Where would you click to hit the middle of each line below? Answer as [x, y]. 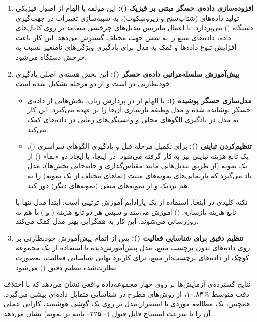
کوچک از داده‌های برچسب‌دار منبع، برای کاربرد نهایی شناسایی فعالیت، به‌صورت [132, 258]
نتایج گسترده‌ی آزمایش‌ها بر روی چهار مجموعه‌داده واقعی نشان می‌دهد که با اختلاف [127, 284]
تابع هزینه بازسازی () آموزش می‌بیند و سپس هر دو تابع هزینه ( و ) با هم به [126, 211]
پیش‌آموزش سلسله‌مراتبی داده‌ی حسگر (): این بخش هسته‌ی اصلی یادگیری [127, 73]
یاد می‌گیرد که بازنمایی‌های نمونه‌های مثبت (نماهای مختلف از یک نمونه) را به [139, 175]
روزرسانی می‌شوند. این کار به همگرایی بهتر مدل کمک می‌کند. [107, 221]
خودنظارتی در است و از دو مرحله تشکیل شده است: [94, 83]
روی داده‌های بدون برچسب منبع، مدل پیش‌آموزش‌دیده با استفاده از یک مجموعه [133, 248]
